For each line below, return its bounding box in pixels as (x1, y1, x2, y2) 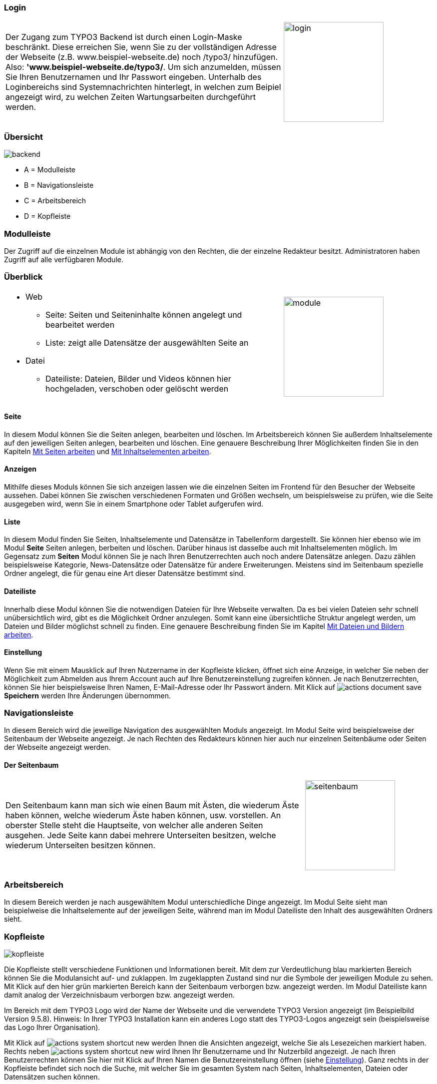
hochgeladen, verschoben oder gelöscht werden (45, 383, 229, 394)
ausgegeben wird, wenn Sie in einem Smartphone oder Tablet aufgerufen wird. (4, 500, 263, 509)
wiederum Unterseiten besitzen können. (5, 840, 156, 850)
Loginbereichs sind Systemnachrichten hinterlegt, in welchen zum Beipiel (5, 82, 281, 92)
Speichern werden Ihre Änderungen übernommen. (4, 691, 171, 700)
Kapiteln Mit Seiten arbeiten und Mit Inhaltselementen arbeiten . (4, 447, 211, 456)
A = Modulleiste (24, 165, 76, 174)
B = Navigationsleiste (24, 181, 94, 190)
